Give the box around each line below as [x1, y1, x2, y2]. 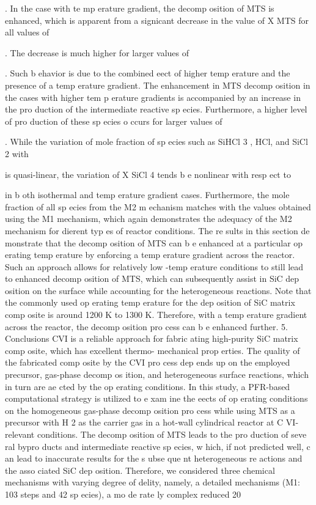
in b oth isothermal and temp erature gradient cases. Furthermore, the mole [5, 188, 290, 201]
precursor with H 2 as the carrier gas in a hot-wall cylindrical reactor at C [5, 416, 284, 429]
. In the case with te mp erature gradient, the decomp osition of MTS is [5, 2, 274, 14]
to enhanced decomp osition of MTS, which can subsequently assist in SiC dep [5, 272, 299, 285]
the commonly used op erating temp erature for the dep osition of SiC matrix [5, 296, 295, 309]
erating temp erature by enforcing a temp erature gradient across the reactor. [5, 248, 295, 261]
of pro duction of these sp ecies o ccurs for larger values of [5, 114, 222, 127]
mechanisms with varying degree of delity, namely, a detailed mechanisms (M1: [5, 476, 300, 488]
